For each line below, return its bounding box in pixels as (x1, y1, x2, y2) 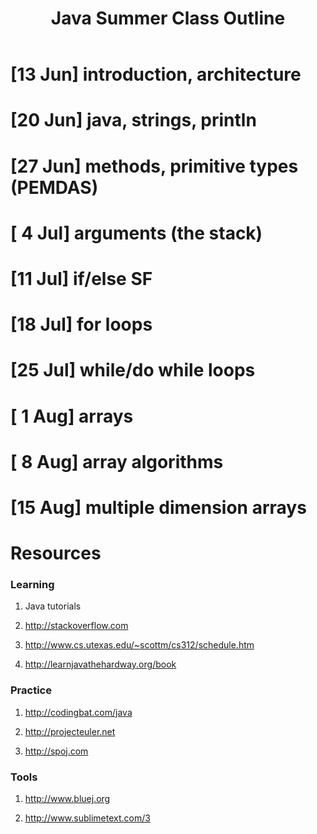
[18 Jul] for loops (10, 313, 153, 336)
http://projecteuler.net (24, 725, 116, 737)
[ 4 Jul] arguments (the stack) (10, 222, 263, 244)
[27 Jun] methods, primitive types (10, 155, 299, 177)
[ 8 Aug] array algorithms (10, 450, 224, 473)
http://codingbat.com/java (24, 706, 133, 718)
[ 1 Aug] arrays (10, 405, 134, 427)
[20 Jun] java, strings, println (10, 109, 257, 132)
